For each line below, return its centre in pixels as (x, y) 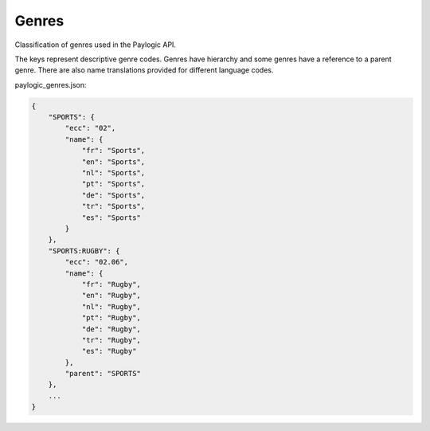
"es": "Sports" (111, 217)
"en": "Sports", (113, 162)
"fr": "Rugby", (111, 284)
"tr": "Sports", (113, 206)
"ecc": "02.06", (97, 262)
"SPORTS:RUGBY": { (84, 251)
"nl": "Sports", (113, 173)
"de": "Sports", (113, 195)
